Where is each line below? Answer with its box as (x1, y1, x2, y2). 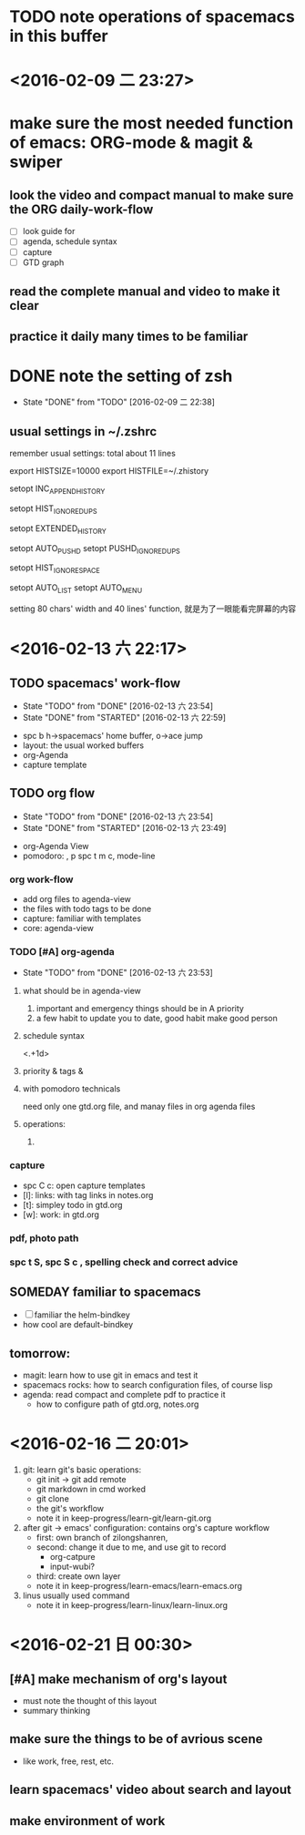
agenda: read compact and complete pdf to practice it (22, 1389, 226, 1400)
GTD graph (22, 257, 65, 268)
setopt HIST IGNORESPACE (9, 562, 100, 576)
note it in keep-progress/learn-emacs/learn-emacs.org (36, 1581, 243, 1592)
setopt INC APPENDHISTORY (9, 483, 106, 496)
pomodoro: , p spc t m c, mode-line (22, 850, 156, 861)
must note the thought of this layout (22, 1696, 158, 1707)
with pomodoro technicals (22, 1083, 121, 1094)
